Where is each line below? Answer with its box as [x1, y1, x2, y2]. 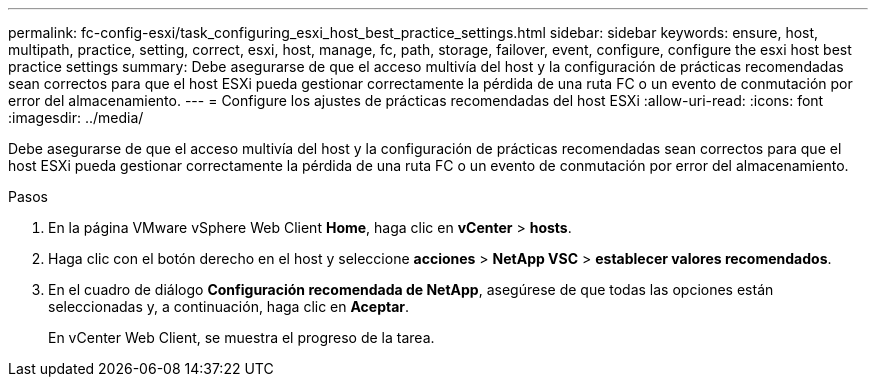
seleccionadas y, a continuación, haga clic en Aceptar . [48, 298, 410, 315]
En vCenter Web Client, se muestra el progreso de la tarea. [48, 329, 435, 346]
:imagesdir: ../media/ [8, 109, 144, 126]
